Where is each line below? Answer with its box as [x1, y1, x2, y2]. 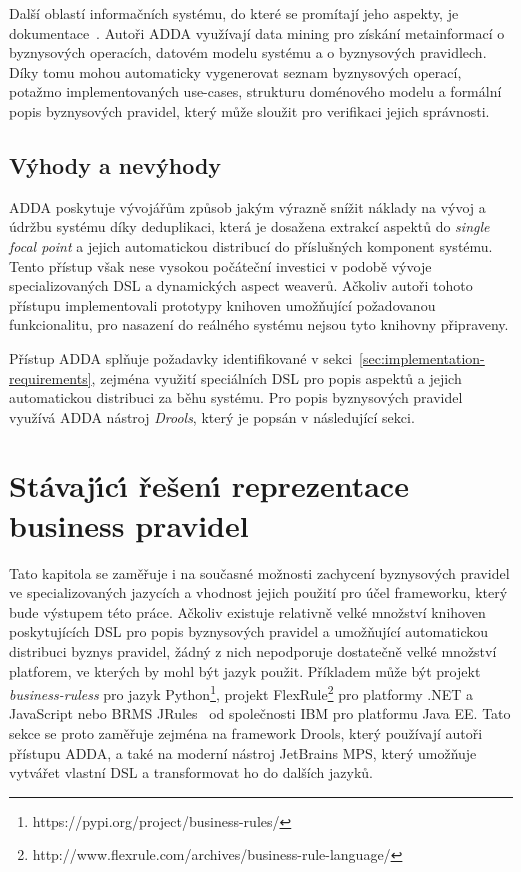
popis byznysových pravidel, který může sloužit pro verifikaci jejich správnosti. [9, 100, 490, 121]
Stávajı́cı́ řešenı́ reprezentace [9, 465, 409, 506]
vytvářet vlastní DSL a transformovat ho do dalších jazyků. [9, 762, 373, 783]
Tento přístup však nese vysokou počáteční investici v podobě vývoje [9, 255, 432, 276]
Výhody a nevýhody [9, 149, 222, 180]
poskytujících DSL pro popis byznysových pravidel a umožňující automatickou [9, 621, 489, 642]
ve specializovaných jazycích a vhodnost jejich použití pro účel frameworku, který [9, 582, 508, 603]
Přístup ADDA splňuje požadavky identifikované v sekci [9, 347, 353, 368]
